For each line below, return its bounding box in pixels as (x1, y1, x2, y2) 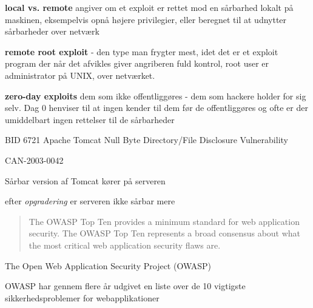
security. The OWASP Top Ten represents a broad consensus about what (29, 227, 301, 239)
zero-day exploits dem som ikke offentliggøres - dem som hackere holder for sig (5, 89, 306, 102)
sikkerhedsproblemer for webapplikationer (5, 291, 160, 304)
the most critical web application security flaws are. (29, 238, 221, 251)
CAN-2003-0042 (5, 153, 64, 166)
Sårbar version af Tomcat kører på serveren (5, 174, 166, 187)
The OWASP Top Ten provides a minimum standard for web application (29, 215, 300, 227)
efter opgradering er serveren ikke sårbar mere (5, 195, 175, 207)
